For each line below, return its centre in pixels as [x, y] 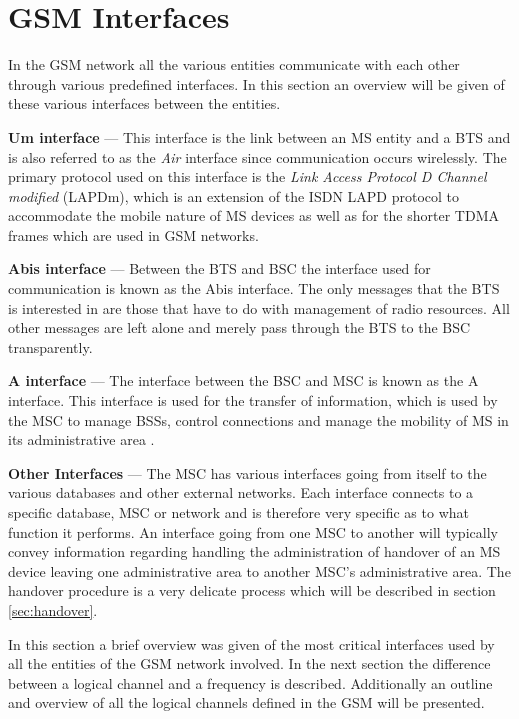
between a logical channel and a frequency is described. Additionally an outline [250, 682]
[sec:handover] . [53, 609]
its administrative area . [81, 439]
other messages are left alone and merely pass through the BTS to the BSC [239, 327]
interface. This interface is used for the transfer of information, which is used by [253, 400]
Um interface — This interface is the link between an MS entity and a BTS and [259, 136]
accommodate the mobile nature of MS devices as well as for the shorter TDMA [253, 215]
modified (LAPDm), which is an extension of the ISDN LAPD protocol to [234, 195]
